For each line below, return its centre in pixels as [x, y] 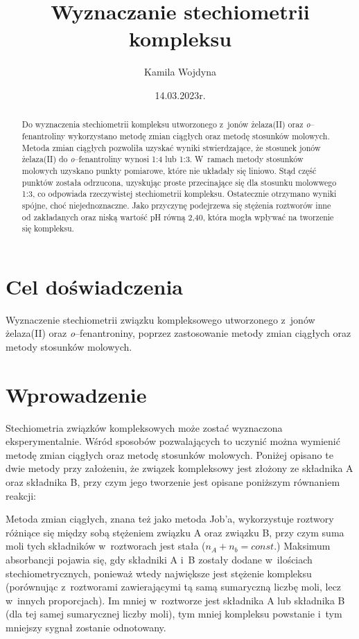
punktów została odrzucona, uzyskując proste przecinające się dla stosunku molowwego [179, 182]
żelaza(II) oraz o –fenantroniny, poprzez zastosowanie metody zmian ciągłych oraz [178, 333]
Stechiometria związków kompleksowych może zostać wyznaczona [144, 427]
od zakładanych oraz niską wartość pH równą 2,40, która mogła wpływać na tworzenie [178, 217]
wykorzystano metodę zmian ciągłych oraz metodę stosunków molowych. [199, 135]
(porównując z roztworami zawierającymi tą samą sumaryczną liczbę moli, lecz [174, 587]
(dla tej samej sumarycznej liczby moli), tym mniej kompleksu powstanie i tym [174, 614]
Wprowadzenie [76, 394]
